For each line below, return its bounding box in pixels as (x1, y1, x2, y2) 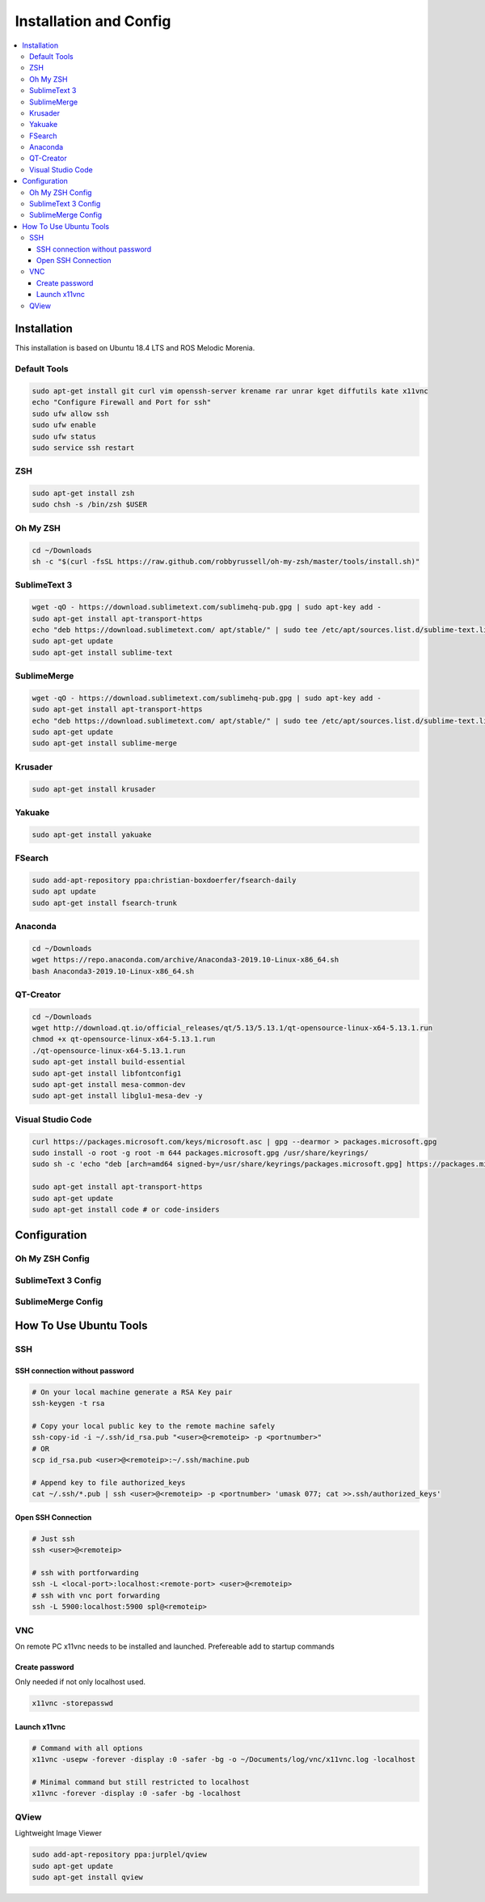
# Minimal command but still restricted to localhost (32, 1777, 250, 1787)
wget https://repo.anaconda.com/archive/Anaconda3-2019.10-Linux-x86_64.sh (32, 955, 339, 965)
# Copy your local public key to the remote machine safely (32, 1421, 276, 1430)
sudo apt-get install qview (32, 1872, 143, 1882)
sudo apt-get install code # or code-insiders (32, 1204, 220, 1214)
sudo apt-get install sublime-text (32, 647, 173, 657)
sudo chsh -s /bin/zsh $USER (32, 500, 148, 509)
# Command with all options (32, 1743, 143, 1752)
